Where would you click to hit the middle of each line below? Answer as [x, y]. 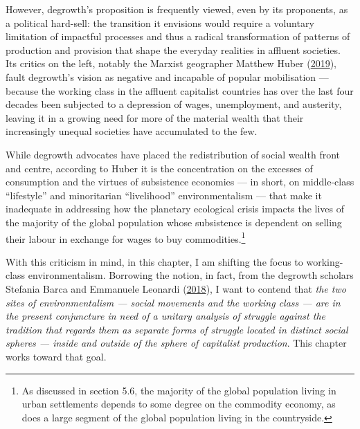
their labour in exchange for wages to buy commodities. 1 [126, 237]
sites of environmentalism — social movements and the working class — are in [173, 302]
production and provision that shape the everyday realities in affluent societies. [173, 49]
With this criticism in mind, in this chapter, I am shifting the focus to [154, 261]
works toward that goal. [56, 356]
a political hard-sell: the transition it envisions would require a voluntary [160, 22]
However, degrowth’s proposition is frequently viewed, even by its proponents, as [177, 9]
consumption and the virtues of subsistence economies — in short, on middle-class [180, 182]
